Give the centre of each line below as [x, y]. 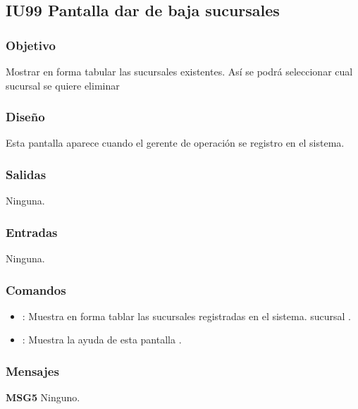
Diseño [25, 117]
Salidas [26, 174]
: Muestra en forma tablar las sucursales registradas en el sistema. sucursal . [186, 316]
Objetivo [31, 45]
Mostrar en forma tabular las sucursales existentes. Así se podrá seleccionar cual [179, 71]
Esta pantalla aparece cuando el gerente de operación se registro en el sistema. [175, 143]
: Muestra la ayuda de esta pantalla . [102, 340]
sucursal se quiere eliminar [63, 85]
